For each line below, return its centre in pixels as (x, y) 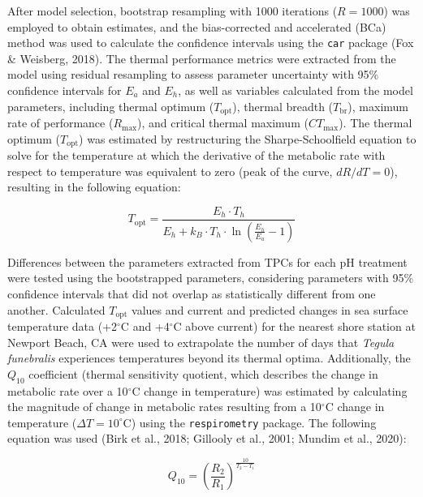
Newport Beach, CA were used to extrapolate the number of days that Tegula (201, 342)
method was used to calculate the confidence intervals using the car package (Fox (211, 43)
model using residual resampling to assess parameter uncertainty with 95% (193, 74)
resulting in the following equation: (94, 187)
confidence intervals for (65, 90)
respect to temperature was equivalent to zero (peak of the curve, (170, 171)
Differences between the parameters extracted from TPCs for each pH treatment (207, 261)
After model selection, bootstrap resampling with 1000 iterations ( (173, 11)
